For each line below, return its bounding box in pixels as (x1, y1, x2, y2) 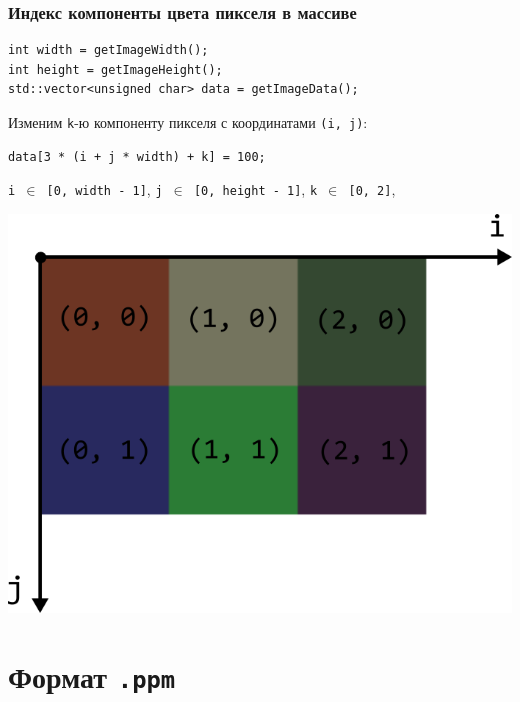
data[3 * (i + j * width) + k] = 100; (8, 149, 266, 164)
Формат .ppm (8, 655, 176, 696)
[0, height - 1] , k (193, 179, 318, 200)
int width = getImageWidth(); (8, 43, 209, 58)
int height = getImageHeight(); (8, 62, 223, 77)
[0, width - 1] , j (46, 179, 163, 200)
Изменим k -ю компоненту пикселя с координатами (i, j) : (8, 112, 368, 132)
